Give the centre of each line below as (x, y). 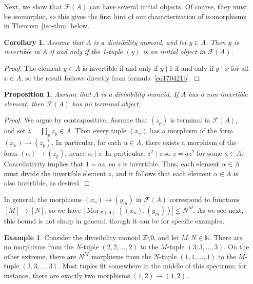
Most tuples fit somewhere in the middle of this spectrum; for (155, 266)
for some (209, 153)
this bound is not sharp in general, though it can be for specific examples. (114, 220)
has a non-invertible (218, 94)
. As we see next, (218, 210)
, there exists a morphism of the (189, 142)
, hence (75, 153)
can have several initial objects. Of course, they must (169, 6)
